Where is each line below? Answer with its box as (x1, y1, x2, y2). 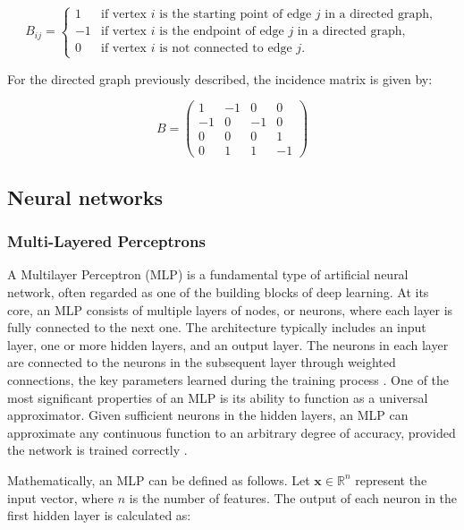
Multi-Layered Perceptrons (7, 230, 206, 252)
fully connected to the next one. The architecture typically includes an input (7, 318, 426, 337)
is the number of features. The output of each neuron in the (129, 488, 458, 507)
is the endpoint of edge (159, 25, 284, 38)
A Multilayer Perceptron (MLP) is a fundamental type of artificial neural (7, 265, 409, 284)
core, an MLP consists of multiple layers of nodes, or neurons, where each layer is (7, 300, 453, 319)
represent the (355, 470, 427, 489)
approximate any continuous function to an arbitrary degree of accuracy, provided (7, 423, 456, 441)
